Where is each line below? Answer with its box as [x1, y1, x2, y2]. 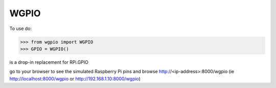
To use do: [9, 25, 32, 32]
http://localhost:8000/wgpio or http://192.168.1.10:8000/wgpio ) [9, 75, 141, 81]
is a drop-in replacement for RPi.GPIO [9, 59, 89, 65]
